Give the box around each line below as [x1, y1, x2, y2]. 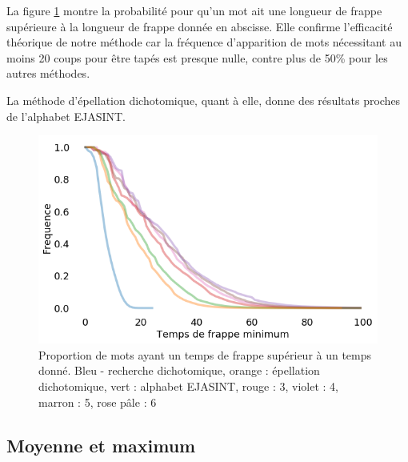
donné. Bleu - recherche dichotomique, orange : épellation [38, 362, 320, 379]
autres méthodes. [6, 65, 90, 82]
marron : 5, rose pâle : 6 [38, 393, 157, 410]
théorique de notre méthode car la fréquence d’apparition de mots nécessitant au [6, 34, 402, 50]
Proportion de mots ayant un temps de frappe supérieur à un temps [38, 346, 372, 363]
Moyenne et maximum [6, 432, 196, 457]
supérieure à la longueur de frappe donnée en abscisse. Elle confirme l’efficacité [6, 18, 393, 34]
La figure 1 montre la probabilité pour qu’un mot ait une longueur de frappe [6, 2, 382, 18]
